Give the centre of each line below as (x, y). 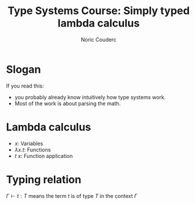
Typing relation (44, 179)
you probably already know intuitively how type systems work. (90, 97)
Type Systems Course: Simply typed (99, 11)
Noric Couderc (99, 39)
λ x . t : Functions (33, 149)
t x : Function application (44, 156)
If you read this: (25, 86)
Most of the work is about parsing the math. (68, 103)
